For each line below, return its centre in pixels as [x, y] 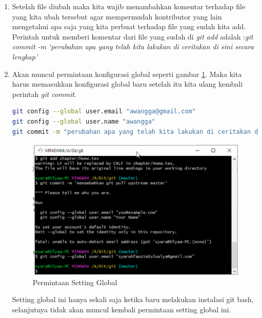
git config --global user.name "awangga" [84, 121]
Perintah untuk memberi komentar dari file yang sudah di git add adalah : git [133, 36]
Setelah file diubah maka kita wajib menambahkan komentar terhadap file [129, 6]
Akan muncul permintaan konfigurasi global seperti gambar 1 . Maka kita [127, 74]
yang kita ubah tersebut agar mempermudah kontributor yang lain [117, 16]
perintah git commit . [44, 94]
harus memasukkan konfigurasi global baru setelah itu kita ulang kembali [127, 84]
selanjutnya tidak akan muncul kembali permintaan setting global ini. [122, 309]
